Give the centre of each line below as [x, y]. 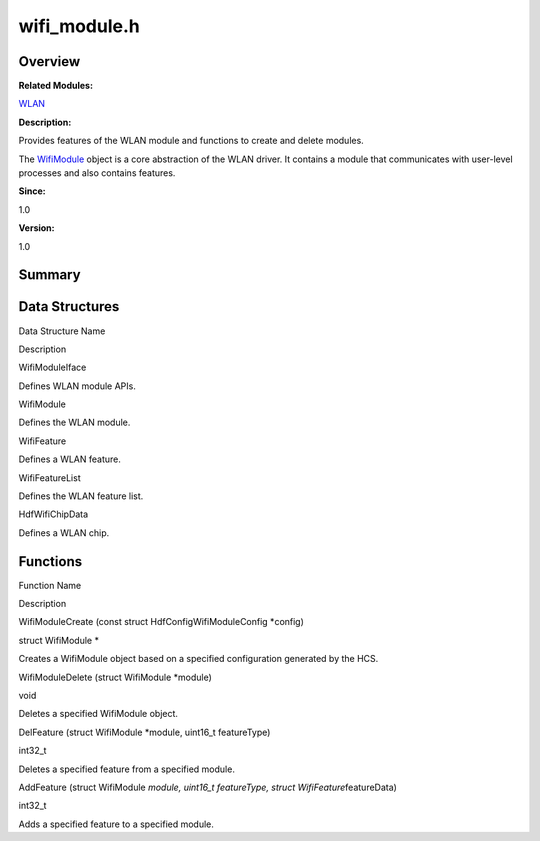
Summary [49, 275]
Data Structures [69, 306]
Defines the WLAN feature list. [81, 496]
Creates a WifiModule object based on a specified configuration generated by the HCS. [198, 659]
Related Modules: [56, 86]
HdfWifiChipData [53, 514]
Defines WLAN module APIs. [77, 386]
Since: [32, 191]
